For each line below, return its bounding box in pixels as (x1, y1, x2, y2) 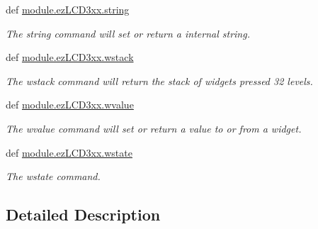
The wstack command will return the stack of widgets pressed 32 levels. (6, 73, 313, 88)
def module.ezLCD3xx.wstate (6, 145, 132, 160)
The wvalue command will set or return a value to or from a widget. (6, 121, 302, 135)
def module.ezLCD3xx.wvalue (6, 97, 134, 112)
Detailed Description (6, 203, 161, 225)
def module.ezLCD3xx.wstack (6, 50, 134, 65)
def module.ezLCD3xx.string (6, 2, 130, 16)
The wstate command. (6, 169, 101, 184)
